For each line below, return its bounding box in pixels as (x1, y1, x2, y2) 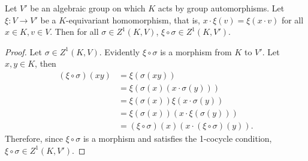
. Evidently (99, 45, 140, 58)
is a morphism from (160, 45, 232, 58)
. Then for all (50, 25, 99, 38)
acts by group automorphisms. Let (158, 2, 285, 14)
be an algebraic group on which (30, 2, 146, 14)
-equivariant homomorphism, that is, (66, 13, 200, 26)
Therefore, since (5, 132, 63, 145)
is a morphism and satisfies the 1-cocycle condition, (83, 132, 272, 145)
